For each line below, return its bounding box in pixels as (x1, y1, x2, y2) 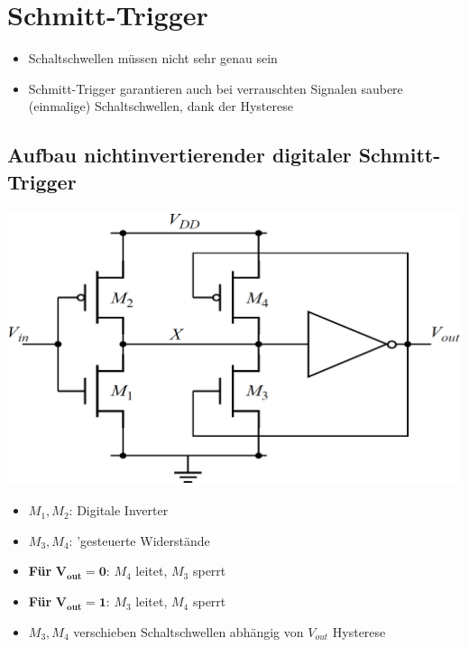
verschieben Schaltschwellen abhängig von (73, 622, 304, 641)
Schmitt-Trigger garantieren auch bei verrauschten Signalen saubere (28, 79, 403, 97)
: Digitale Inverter (69, 501, 169, 520)
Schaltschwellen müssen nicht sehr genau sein (28, 49, 278, 68)
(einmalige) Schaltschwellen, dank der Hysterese (28, 97, 293, 116)
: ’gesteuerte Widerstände (69, 531, 210, 550)
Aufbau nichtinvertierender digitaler (7, 141, 352, 169)
